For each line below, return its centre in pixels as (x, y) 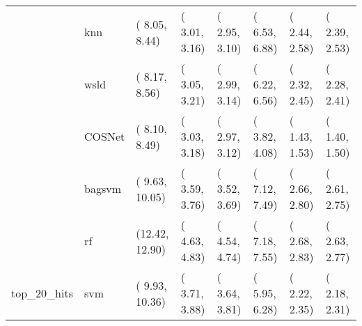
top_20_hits (42, 293)
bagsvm (103, 188)
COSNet (105, 136)
